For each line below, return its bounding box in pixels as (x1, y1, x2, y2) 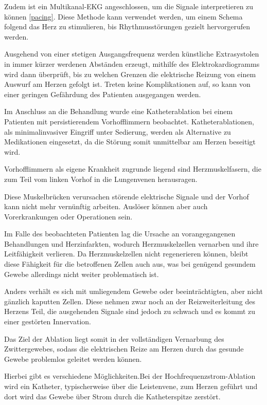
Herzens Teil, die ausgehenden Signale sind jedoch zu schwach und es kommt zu (4, 306, 256, 317)
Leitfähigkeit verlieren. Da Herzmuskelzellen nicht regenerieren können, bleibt (4, 248, 248, 259)
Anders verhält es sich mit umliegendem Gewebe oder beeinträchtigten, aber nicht (4, 286, 263, 297)
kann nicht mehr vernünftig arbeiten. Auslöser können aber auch (4, 201, 208, 212)
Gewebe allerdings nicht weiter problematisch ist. (4, 268, 159, 279)
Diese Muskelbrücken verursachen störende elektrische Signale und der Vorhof (4, 191, 249, 201)
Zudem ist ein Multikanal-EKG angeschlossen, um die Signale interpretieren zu (4, 1, 254, 11)
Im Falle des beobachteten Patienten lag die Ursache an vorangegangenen (4, 228, 236, 239)
